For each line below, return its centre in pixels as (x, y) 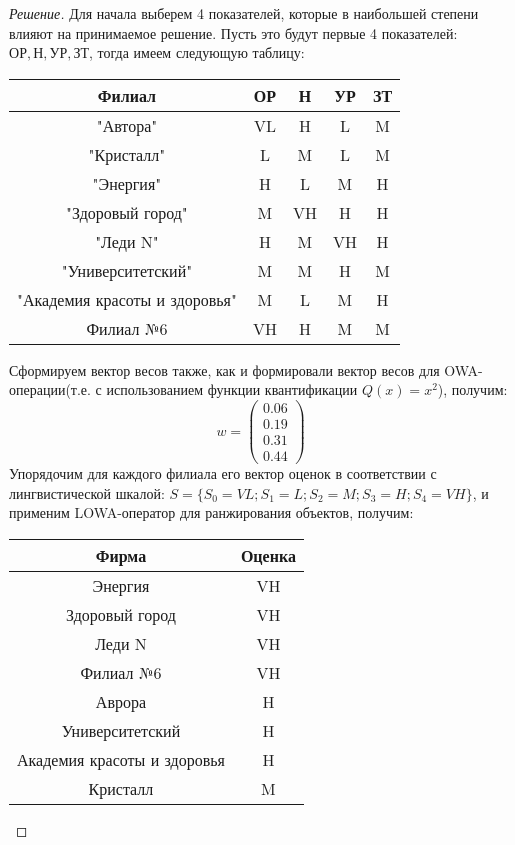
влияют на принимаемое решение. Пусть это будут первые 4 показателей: (233, 32)
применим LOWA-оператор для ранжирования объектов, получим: (211, 512)
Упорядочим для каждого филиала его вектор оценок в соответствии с (223, 473)
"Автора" (127, 125)
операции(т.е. (50, 389)
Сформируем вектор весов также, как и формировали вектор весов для (224, 369)
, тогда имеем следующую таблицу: (197, 52)
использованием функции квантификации (232, 389)
